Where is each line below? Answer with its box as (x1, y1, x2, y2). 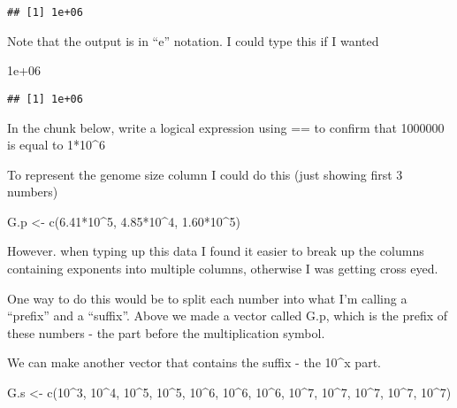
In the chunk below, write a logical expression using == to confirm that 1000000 (7, 118, 445, 136)
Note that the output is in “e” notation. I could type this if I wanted (7, 31, 379, 50)
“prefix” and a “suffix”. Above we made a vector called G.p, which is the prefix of (7, 306, 448, 325)
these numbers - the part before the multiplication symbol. (7, 323, 325, 342)
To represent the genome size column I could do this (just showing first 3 (7, 165, 403, 183)
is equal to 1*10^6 (7, 135, 105, 154)
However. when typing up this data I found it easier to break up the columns (7, 242, 424, 260)
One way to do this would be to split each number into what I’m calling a (7, 289, 407, 307)
